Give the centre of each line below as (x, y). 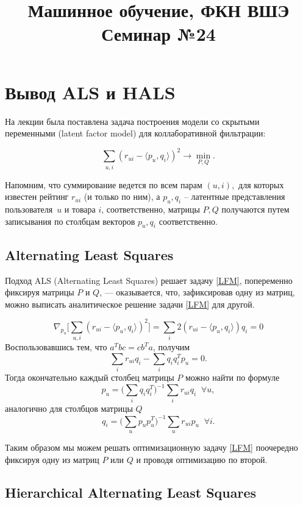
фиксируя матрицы (40, 292)
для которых (261, 184)
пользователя (29, 209)
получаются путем (255, 209)
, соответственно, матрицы (151, 209)
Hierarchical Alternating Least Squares (131, 492)
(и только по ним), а (122, 196)
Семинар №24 (159, 34)
